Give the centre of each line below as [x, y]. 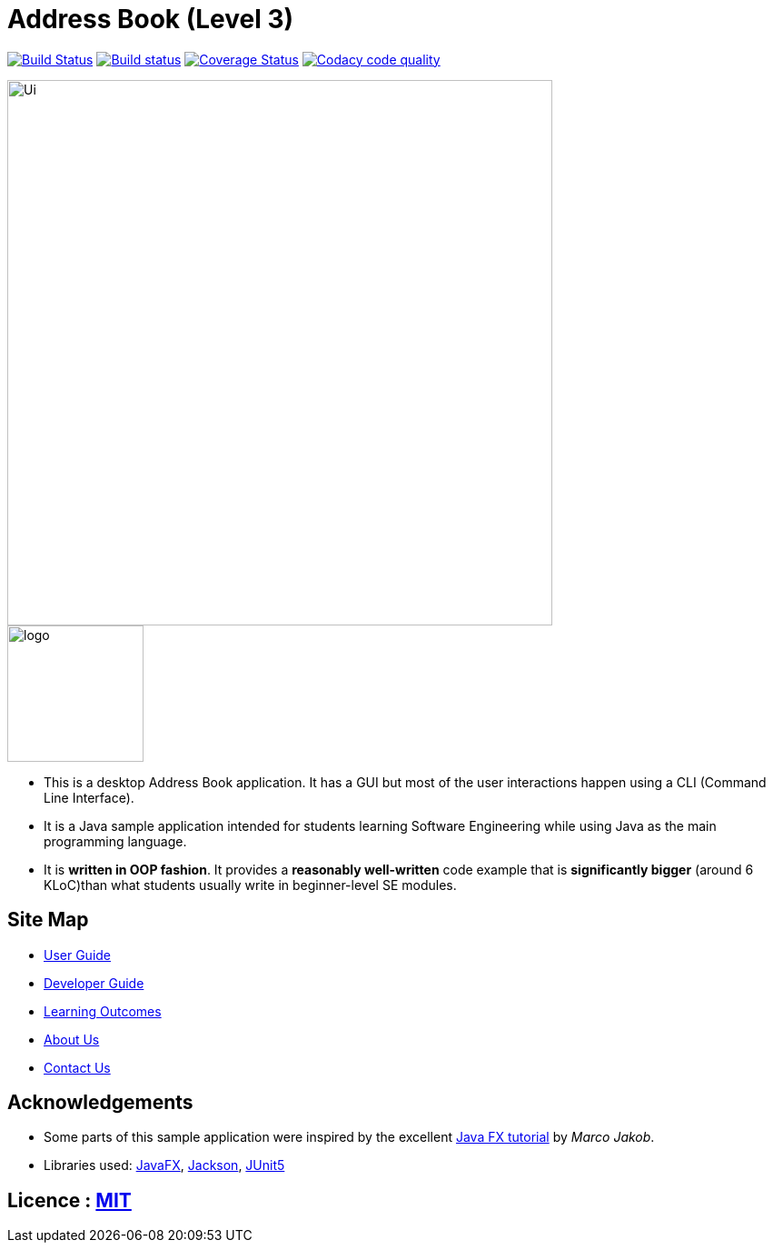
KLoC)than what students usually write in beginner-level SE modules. [250, 885]
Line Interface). [89, 797]
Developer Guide [94, 983]
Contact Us [77, 1067]
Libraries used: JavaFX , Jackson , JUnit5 [164, 1165]
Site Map [48, 920]
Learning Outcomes [103, 1011]
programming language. [115, 841]
